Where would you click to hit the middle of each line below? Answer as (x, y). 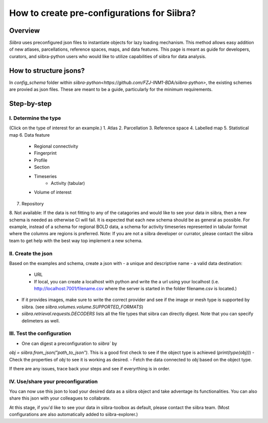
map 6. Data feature (30, 135)
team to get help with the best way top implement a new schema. (76, 241)
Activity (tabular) (68, 183)
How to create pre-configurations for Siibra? (102, 13)
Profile (41, 160)
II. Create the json (31, 254)
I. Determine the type (35, 118)
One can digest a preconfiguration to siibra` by (69, 343)
